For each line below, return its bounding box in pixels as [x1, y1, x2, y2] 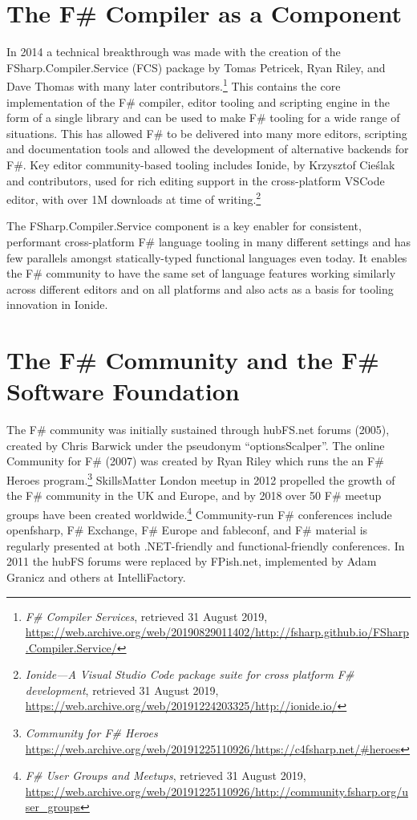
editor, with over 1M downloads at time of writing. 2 [6, 189, 261, 207]
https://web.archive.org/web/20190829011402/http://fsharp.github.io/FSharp [25, 623, 409, 640]
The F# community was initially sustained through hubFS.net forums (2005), [6, 421, 390, 438]
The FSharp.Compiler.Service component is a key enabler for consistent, [6, 217, 362, 234]
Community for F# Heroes [25, 725, 158, 741]
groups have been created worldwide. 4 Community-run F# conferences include [6, 503, 392, 522]
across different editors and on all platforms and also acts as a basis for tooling [6, 280, 394, 297]
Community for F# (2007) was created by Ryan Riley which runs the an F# [6, 453, 384, 469]
